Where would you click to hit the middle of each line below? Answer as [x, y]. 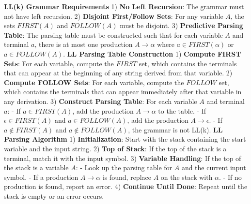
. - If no [230, 177]
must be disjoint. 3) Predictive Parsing [181, 25]
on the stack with [187, 177]
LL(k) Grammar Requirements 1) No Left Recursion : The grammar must [124, 6]
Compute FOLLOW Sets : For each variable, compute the [94, 82]
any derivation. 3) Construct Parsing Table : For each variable [101, 101]
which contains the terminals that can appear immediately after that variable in [123, 92]
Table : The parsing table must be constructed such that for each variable [113, 35]
